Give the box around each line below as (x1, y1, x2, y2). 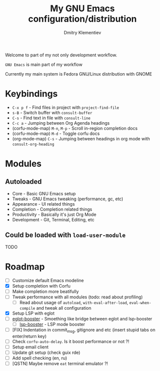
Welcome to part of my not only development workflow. (5, 52, 117, 58)
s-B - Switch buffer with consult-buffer (12, 109, 92, 115)
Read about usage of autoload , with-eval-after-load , (19, 299, 129, 305)
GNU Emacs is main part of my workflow (5, 61, 82, 67)
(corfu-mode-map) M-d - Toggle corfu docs (12, 131, 100, 136)
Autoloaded (5, 178, 42, 186)
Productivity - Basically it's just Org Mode (12, 212, 97, 217)
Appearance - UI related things (12, 201, 75, 207)
